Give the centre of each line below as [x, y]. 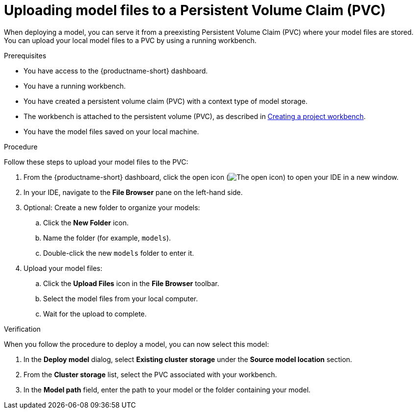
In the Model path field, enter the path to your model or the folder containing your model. [167, 389]
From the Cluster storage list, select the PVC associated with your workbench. [150, 374]
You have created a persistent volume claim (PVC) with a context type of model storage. [166, 101]
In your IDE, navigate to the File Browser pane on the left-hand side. [133, 192]
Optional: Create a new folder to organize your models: [112, 207]
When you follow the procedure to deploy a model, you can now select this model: [137, 344]
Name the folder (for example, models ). [107, 238]
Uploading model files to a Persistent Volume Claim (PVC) [195, 10]
